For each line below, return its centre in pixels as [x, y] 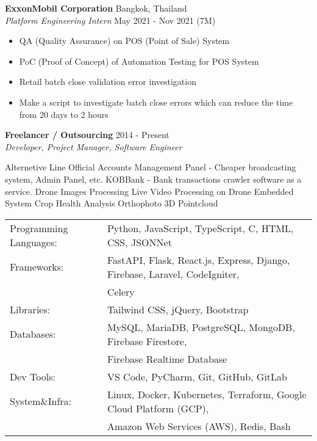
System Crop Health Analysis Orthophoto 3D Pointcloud [112, 203]
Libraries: [30, 309]
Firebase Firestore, [147, 341]
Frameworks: [37, 267]
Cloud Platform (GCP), [158, 408]
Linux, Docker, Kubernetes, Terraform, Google [207, 394]
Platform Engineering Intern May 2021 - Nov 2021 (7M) [110, 20]
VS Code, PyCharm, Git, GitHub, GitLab [197, 376]
